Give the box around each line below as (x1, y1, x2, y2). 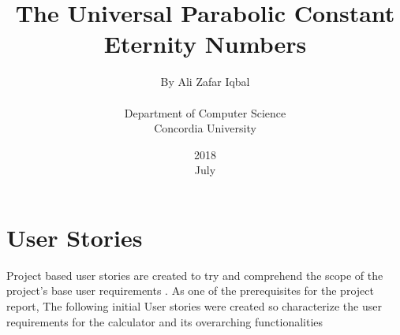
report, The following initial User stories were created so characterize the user (6, 298, 382, 314)
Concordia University (154, 120, 256, 136)
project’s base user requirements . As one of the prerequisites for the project (6, 282, 374, 299)
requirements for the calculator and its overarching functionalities (6, 313, 323, 329)
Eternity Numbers (103, 28, 307, 60)
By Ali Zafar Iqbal (160, 73, 250, 90)
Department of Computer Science (124, 104, 286, 121)
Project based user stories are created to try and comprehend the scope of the (6, 266, 383, 283)
